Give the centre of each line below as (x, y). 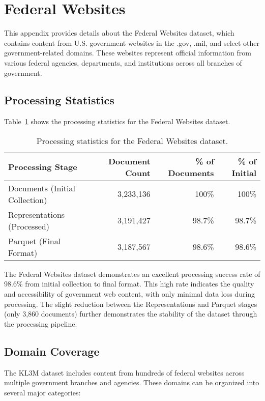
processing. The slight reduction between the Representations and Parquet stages (131, 304)
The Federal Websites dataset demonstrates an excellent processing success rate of (132, 274)
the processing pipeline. (41, 323)
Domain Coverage (52, 351)
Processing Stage (43, 167)
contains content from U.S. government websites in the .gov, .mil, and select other (132, 42)
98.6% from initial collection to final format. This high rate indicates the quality (129, 284)
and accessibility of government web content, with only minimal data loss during (130, 294)
